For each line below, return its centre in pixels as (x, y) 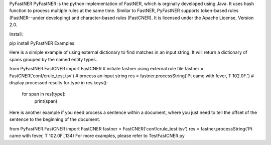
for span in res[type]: (44, 94)
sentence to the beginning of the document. (55, 119)
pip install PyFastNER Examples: (43, 43)
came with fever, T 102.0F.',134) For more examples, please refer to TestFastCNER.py (97, 136)
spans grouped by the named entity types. (53, 59)
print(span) (46, 101)
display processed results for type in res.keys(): (58, 82)
